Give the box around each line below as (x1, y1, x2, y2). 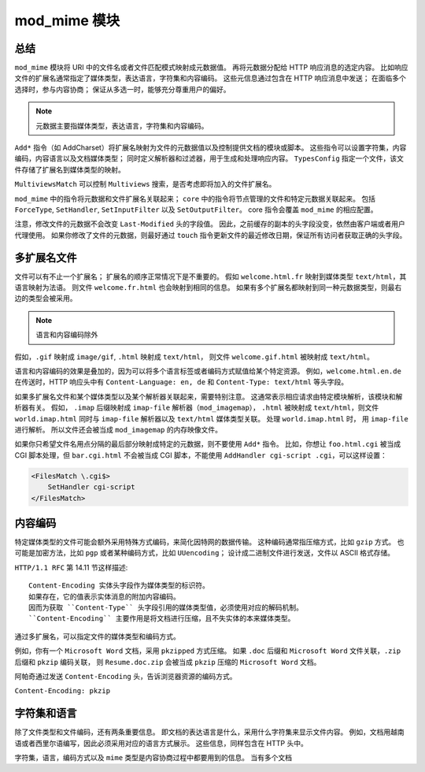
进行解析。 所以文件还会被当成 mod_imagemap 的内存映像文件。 (14, 425, 222, 434)
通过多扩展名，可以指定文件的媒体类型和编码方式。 (14, 631, 180, 641)
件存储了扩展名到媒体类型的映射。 (14, 165, 125, 174)
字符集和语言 (14, 707, 77, 720)
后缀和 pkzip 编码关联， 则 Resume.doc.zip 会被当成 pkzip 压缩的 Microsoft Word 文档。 (14, 657, 321, 666)
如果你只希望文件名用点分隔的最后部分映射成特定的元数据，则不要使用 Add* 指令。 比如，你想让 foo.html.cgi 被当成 (14, 440, 401, 449)
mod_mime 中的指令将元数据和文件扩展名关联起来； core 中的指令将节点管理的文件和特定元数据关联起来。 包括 (14, 194, 375, 203)
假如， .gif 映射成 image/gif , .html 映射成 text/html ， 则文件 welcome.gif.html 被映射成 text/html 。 (14, 351, 374, 362)
